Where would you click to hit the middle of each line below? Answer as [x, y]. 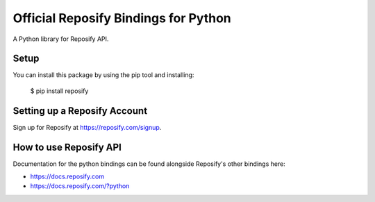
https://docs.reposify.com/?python [80, 186]
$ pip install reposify [59, 91]
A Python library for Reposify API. [61, 39]
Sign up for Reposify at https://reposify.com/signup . [87, 127]
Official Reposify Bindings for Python [122, 18]
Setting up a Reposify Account [80, 111]
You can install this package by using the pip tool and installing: [103, 75]
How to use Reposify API [67, 147]
